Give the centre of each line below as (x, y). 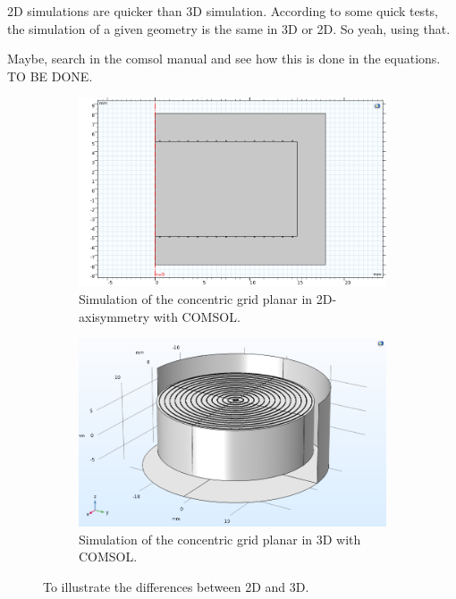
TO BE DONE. (50, 76)
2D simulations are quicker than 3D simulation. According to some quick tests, (223, 11)
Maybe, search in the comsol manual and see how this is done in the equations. (224, 59)
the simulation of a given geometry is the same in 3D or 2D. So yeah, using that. (229, 28)
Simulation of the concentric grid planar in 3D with (220, 539)
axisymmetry (114, 316)
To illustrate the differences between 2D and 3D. (176, 586)
